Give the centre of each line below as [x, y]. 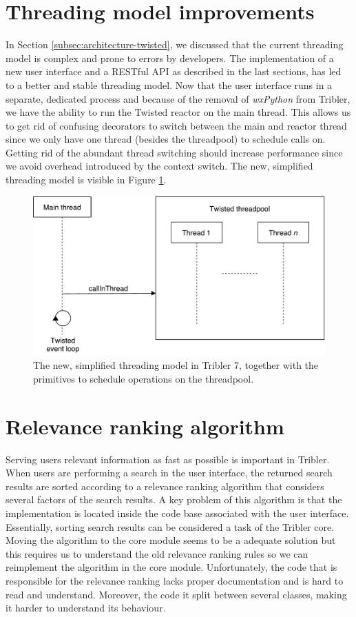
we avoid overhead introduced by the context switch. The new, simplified [159, 166]
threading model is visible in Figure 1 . [86, 180]
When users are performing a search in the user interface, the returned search [169, 473]
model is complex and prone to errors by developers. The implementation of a [170, 58]
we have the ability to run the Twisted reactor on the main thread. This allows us [178, 112]
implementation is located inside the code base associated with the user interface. [177, 513]
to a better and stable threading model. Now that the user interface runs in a [169, 84]
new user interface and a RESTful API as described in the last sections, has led [174, 71]
